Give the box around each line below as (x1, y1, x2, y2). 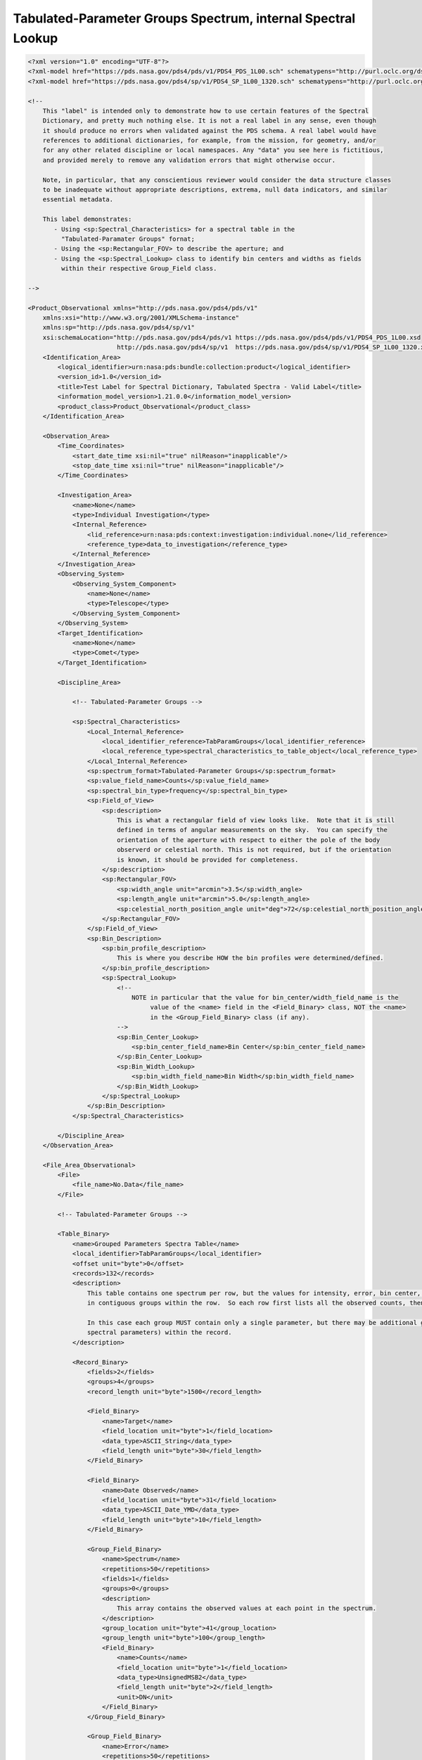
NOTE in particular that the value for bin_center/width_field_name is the (131, 993, 399, 1002)
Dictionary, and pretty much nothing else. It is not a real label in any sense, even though (42, 117, 376, 125)
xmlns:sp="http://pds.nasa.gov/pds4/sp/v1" (42, 324, 195, 332)
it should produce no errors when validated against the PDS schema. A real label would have (42, 127, 376, 134)
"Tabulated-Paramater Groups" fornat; (60, 234, 195, 243)
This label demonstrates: (42, 215, 132, 223)
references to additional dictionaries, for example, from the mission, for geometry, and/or (42, 137, 376, 144)
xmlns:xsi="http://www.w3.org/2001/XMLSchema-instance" (42, 314, 240, 322)
